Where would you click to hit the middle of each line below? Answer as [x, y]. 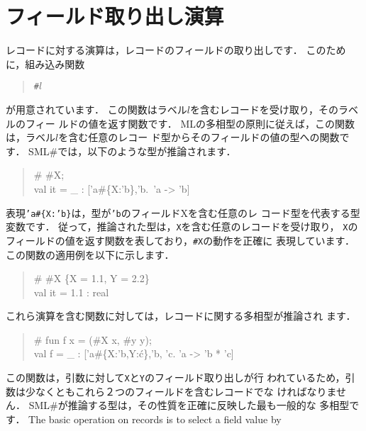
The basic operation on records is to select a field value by [155, 419]
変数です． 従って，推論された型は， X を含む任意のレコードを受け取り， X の [182, 226]
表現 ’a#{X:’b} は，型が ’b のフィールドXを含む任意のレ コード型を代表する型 [183, 212]
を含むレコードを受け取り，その [264, 109]
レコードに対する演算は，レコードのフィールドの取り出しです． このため [176, 50]
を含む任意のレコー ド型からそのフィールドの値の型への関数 [199, 137]
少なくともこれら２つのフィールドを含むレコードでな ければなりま [181, 391]
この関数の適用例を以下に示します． [90, 254]
